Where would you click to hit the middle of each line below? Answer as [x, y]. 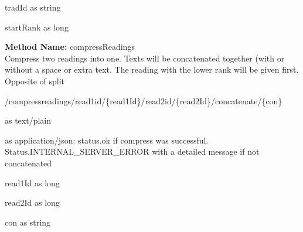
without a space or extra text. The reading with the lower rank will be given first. [152, 69]
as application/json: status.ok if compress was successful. [107, 140]
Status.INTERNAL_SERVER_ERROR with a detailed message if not [132, 151]
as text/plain [28, 120]
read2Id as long [32, 202]
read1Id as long [32, 182]
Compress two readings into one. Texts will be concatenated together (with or [145, 58]
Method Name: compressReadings [70, 47]
